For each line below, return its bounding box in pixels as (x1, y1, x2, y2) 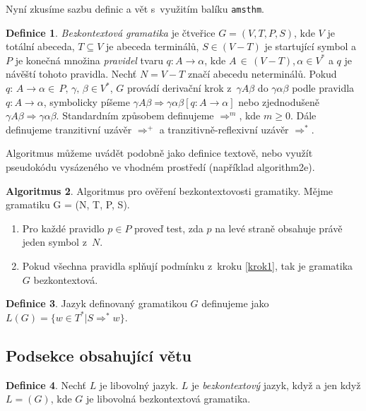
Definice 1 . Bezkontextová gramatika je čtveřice (6, 25, 216, 40)
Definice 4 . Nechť (6, 377, 86, 392)
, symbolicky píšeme (43, 94, 130, 109)
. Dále (290, 108, 317, 123)
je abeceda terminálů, (105, 39, 199, 54)
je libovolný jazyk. (99, 377, 179, 392)
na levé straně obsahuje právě (215, 220, 343, 235)
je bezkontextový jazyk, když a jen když (191, 377, 361, 392)
